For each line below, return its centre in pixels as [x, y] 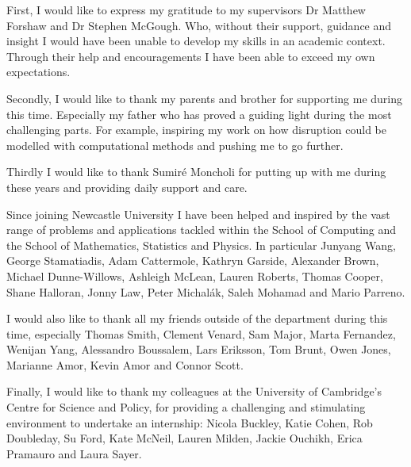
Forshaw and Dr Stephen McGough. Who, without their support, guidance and [199, 25]
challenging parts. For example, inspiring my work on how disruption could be [197, 130]
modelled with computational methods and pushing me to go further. [175, 145]
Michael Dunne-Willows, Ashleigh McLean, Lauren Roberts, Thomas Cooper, [195, 276]
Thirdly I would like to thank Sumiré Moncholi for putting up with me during [196, 172]
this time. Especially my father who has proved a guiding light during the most [199, 114]
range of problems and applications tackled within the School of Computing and [202, 230]
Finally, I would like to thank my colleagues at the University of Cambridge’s [194, 391]
